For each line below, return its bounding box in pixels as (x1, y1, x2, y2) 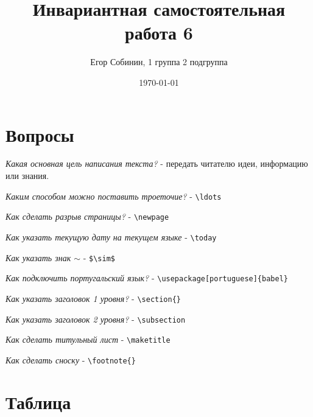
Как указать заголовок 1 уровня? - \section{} (5, 292, 181, 304)
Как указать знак (5, 251, 71, 264)
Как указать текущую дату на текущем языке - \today (5, 230, 217, 243)
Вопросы (5, 122, 74, 147)
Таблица (5, 389, 71, 414)
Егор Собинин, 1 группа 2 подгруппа (90, 55, 228, 68)
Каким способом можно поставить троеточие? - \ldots (5, 189, 222, 202)
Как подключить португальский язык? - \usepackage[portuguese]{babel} (5, 272, 288, 284)
